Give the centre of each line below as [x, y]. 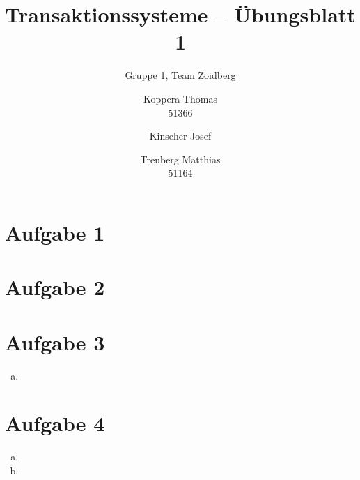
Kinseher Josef [180, 136]
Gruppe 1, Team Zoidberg [180, 75]
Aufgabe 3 [55, 342]
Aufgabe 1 [55, 232]
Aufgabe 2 [55, 287]
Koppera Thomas [180, 98]
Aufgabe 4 [55, 423]
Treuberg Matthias [180, 159]
